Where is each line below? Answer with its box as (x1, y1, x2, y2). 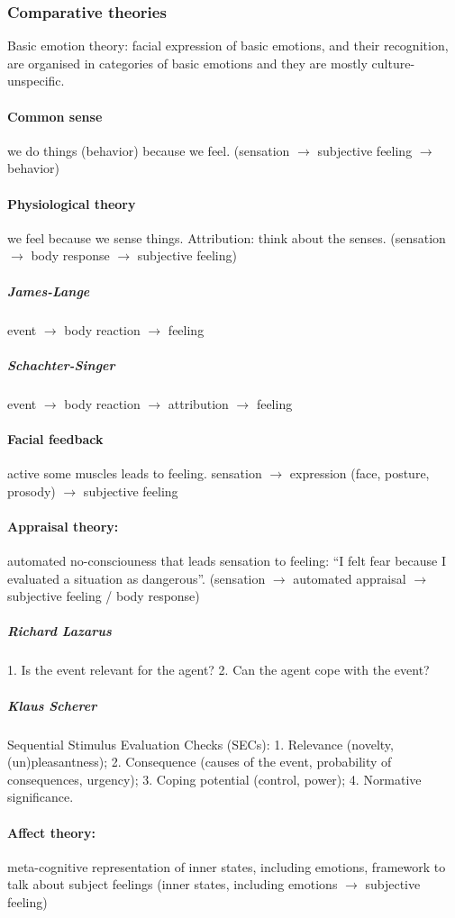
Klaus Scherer (7, 695, 97, 714)
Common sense (7, 106, 103, 125)
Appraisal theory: (7, 516, 119, 535)
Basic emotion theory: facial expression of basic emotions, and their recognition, (7, 36, 449, 55)
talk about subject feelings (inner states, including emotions (7, 875, 338, 894)
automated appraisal (293, 568, 406, 587)
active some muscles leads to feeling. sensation (7, 464, 262, 483)
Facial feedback (7, 429, 104, 448)
